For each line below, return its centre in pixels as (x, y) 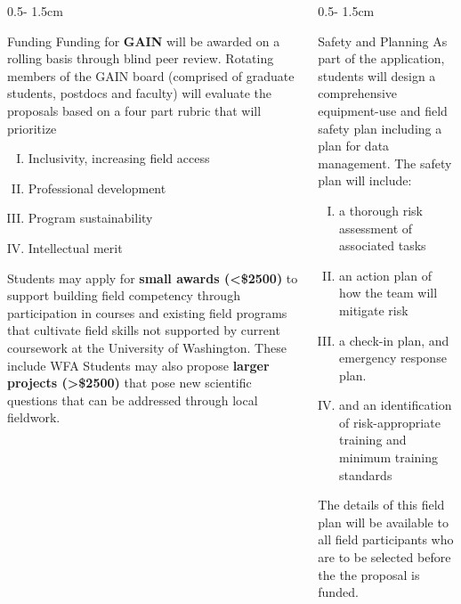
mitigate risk (374, 310)
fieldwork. (34, 417)
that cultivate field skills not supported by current (144, 330)
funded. (338, 592)
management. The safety (385, 163)
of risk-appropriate (390, 422)
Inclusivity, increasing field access (119, 158)
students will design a (377, 75)
